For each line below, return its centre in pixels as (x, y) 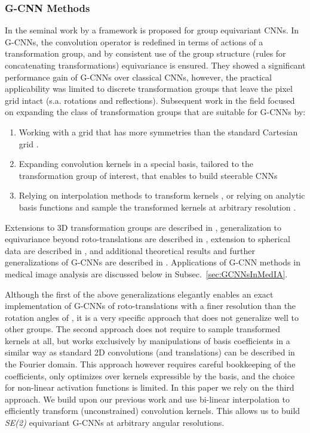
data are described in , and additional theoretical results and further (130, 250)
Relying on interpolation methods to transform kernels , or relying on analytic (162, 195)
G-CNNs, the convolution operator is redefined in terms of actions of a (134, 41)
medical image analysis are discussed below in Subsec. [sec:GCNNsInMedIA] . (146, 273)
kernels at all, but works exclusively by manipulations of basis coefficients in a (148, 340)
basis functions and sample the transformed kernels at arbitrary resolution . (157, 207)
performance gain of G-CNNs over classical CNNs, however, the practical (138, 77)
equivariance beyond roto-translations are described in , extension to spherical (148, 239)
